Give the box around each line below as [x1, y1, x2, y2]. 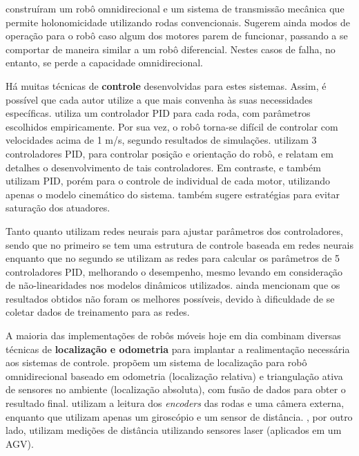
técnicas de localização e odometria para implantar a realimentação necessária [6, 341, 350, 356]
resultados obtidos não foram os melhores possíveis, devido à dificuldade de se [6, 291, 335, 305]
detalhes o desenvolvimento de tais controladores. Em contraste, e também [6, 160, 321, 174]
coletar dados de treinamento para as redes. [6, 305, 190, 319]
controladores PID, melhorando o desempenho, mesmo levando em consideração [6, 264, 343, 278]
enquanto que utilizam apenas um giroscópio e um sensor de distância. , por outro [6, 409, 353, 424]
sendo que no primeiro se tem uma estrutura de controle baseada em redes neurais [6, 237, 353, 251]
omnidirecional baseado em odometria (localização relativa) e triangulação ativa [6, 368, 343, 383]
